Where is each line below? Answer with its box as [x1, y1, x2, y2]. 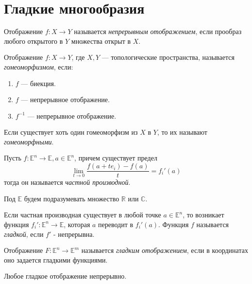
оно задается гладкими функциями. [4, 254, 108, 265]
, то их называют [157, 127, 207, 137]
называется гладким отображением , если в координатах [81, 245, 248, 255]
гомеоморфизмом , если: [4, 61, 73, 71]
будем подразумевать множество [24, 193, 119, 203]
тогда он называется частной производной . [4, 177, 131, 187]
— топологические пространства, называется [101, 52, 235, 62]
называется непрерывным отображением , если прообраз [74, 26, 242, 36]
